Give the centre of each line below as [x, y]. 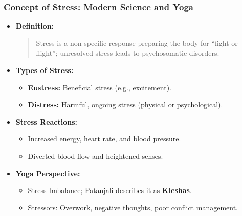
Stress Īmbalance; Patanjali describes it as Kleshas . [110, 190]
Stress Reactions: [47, 121]
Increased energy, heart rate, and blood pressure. [104, 139]
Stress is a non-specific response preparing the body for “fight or [137, 43]
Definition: [35, 26]
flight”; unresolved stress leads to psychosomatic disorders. [128, 53]
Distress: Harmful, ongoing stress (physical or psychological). [125, 104]
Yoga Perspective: [48, 173]
